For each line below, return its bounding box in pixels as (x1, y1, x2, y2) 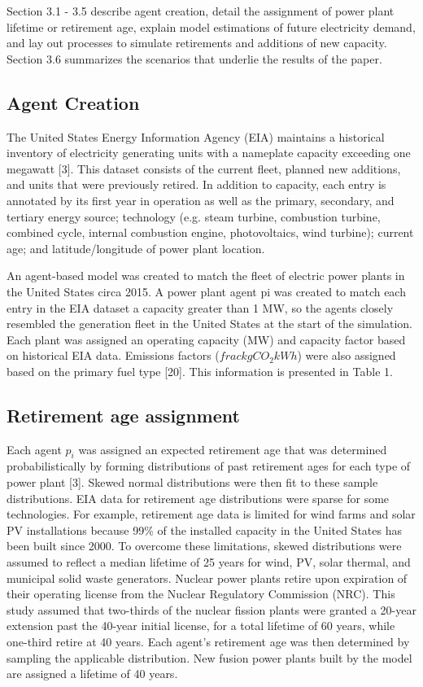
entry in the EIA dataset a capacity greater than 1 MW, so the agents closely (7, 299, 394, 316)
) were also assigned (297, 347, 396, 364)
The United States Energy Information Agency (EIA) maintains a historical (7, 128, 385, 145)
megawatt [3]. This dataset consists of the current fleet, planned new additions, (7, 160, 401, 177)
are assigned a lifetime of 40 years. (7, 665, 178, 682)
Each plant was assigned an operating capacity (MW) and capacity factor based (7, 330, 406, 348)
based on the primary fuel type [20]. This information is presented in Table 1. (7, 362, 393, 379)
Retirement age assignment (7, 402, 240, 427)
